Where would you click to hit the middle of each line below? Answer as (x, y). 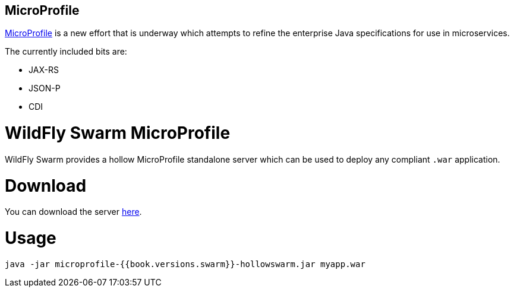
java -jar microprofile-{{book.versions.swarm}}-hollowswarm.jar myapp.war (185, 264)
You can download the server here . (73, 212)
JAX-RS (44, 70)
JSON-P (45, 88)
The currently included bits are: (66, 52)
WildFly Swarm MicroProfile (118, 133)
